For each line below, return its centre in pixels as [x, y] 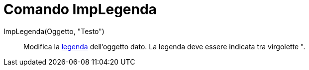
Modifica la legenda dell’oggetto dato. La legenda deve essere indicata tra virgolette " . [164, 46]
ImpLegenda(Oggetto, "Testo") [54, 31]
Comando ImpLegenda [80, 9]
